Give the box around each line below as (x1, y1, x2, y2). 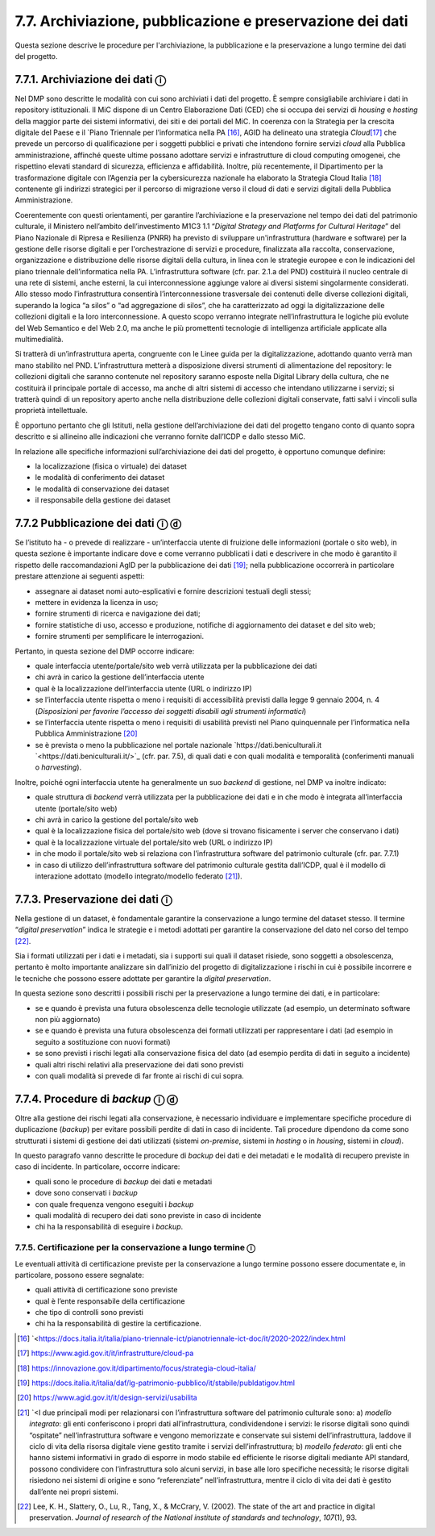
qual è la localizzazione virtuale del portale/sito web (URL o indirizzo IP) (35, 837, 273, 847)
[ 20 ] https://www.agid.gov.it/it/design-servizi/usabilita (17, 1392, 197, 1403)
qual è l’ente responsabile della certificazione (35, 1296, 185, 1306)
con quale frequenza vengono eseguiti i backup (35, 1199, 194, 1209)
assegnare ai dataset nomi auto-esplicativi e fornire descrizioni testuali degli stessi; (35, 586, 312, 596)
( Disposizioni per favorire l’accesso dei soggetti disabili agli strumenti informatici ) (35, 706, 307, 716)
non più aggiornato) (35, 1015, 101, 1024)
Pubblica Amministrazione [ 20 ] (35, 728, 138, 738)
